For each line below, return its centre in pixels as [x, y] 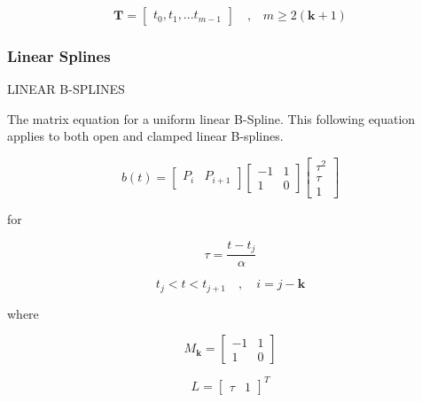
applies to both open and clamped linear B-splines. [145, 136]
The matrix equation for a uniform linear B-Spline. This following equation [211, 118]
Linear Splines [59, 55]
